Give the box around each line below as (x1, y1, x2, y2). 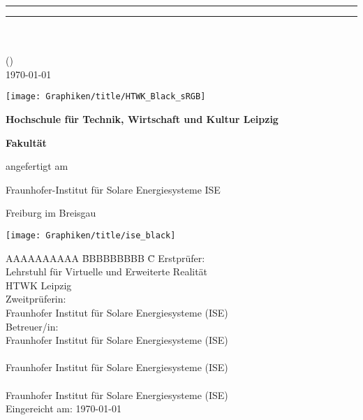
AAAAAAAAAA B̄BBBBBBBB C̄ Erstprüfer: (6, 250, 205, 265)
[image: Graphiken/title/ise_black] (6, 231, 176, 240)
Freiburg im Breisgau (6, 205, 96, 220)
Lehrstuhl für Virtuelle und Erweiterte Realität (6, 264, 208, 279)
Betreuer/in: (6, 319, 59, 333)
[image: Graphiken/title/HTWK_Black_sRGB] (6, 92, 206, 102)
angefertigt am (6, 159, 68, 173)
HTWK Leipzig (6, 277, 72, 292)
